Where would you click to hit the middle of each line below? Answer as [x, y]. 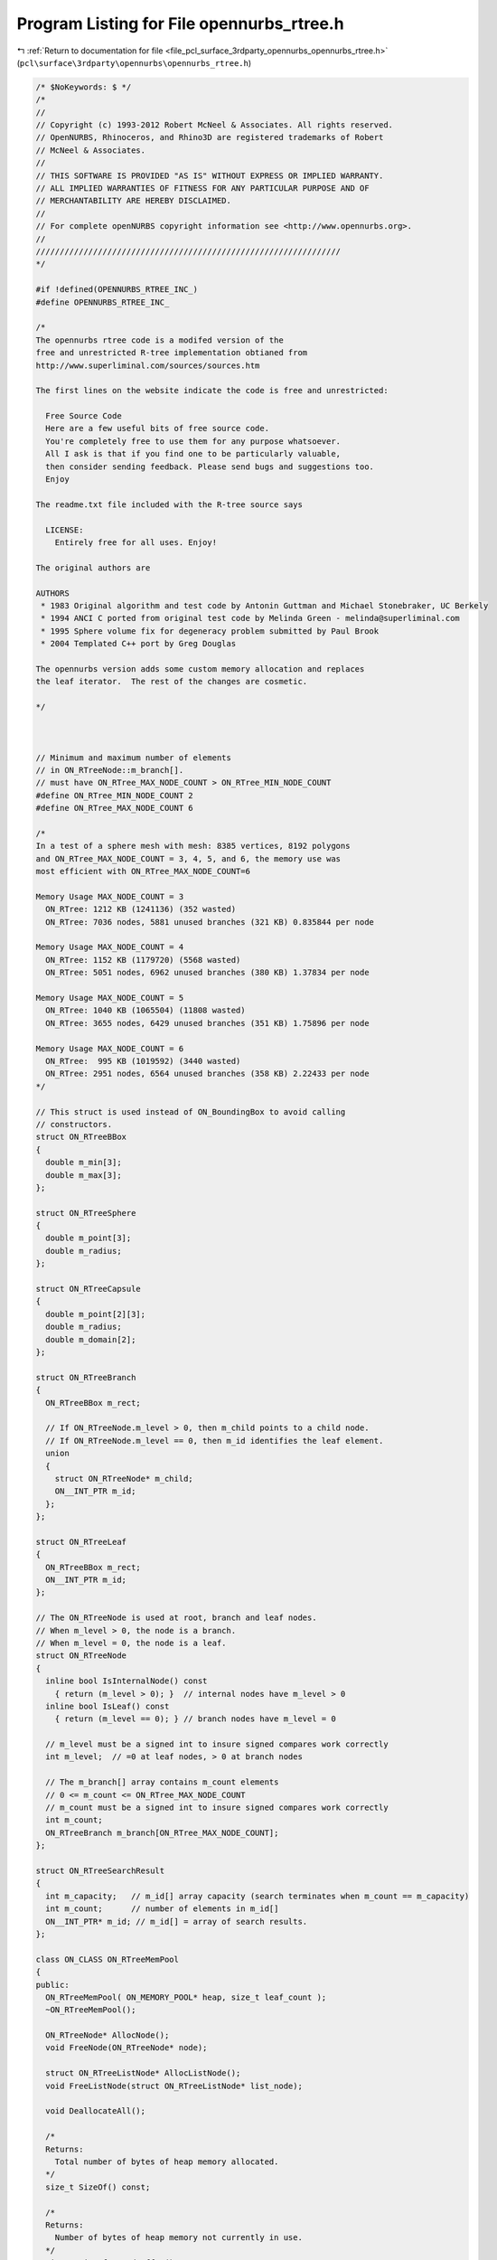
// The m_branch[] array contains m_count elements [162, 1782]
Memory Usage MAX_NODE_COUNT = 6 [110, 1048]
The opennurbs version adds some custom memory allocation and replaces [200, 669]
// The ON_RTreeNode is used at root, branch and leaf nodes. [176, 1618]
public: [52, 1985]
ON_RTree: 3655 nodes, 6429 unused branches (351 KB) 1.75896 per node [207, 1023]
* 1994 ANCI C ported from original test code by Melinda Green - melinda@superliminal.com [250, 618]
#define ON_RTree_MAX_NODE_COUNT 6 [114, 808]
